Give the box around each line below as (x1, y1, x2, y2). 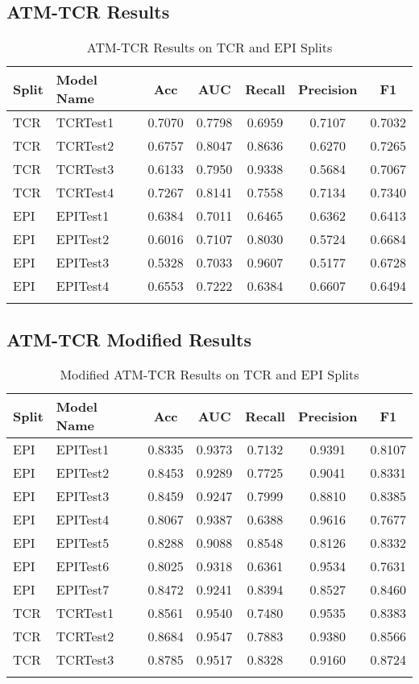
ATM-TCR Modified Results (6, 326, 251, 351)
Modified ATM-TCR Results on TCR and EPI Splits (60, 365, 359, 384)
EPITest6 (56, 557, 110, 576)
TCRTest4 (56, 183, 114, 202)
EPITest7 (56, 580, 110, 599)
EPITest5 (56, 533, 110, 553)
